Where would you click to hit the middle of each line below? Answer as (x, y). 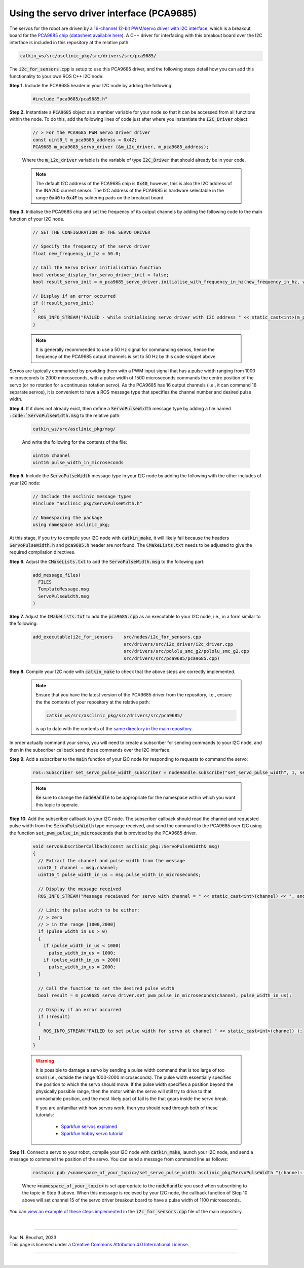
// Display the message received (80, 889)
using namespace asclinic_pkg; (72, 525)
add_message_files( (57, 575)
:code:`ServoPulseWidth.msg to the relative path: (65, 415)
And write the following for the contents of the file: (75, 442)
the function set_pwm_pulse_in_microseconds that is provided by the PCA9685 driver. (103, 833)
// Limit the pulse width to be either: (89, 910)
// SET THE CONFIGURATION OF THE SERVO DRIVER (91, 232)
